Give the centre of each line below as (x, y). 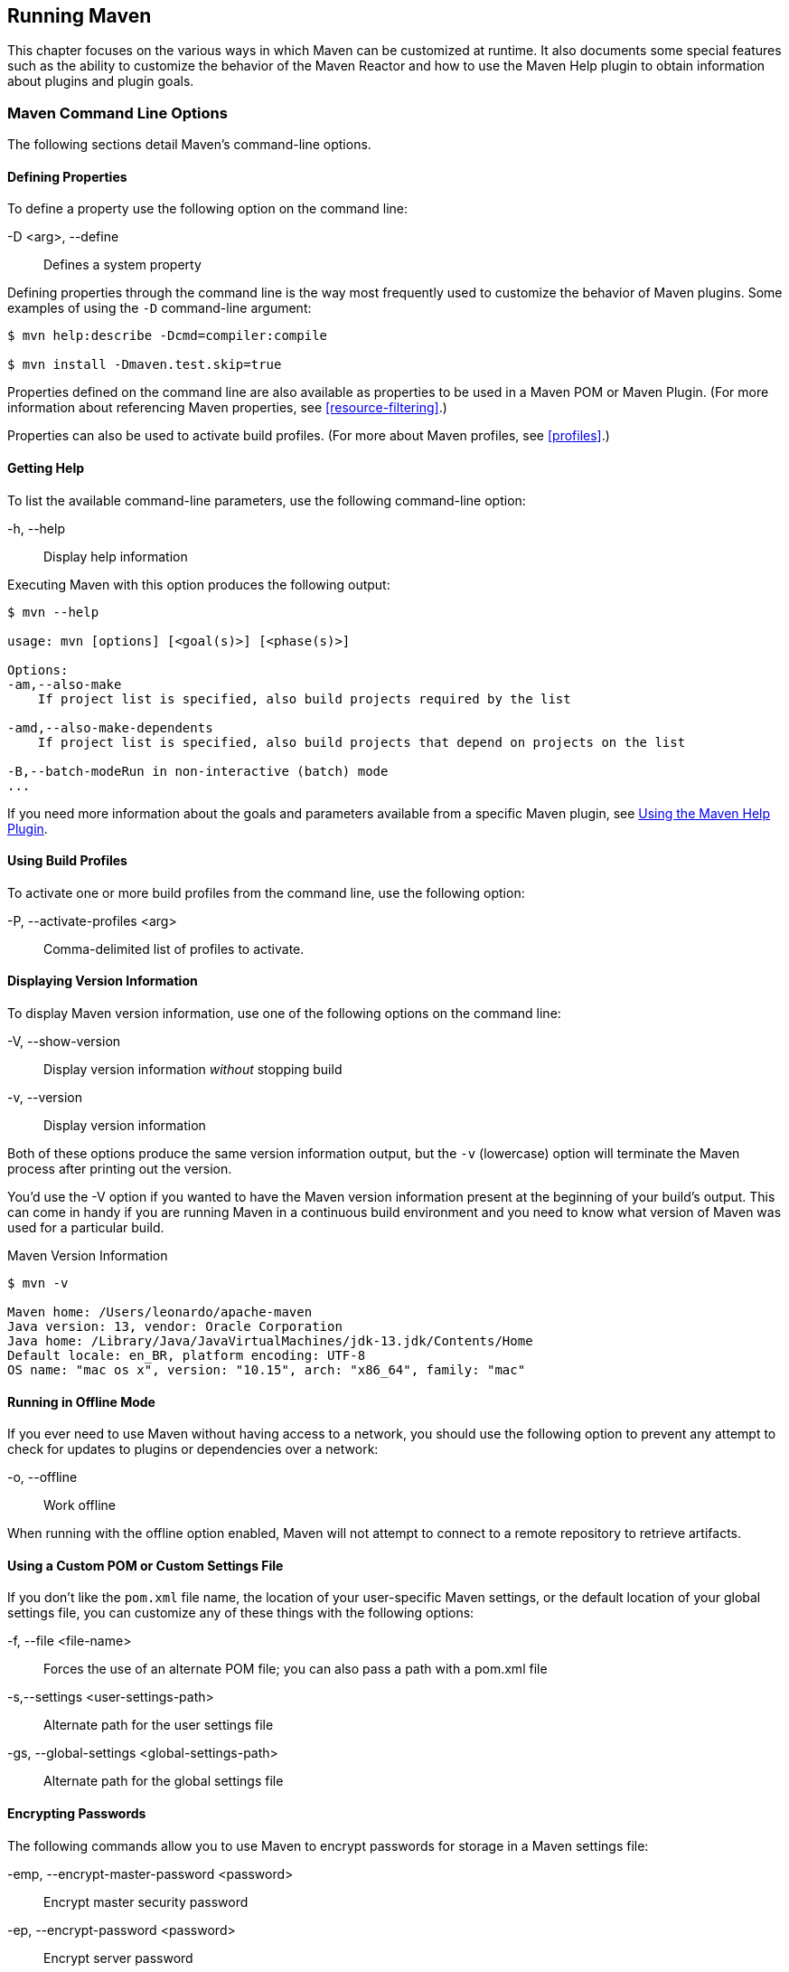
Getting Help (46, 468)
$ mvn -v (38, 1283)
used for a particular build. (86, 1228)
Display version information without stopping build (193, 1070)
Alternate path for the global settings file (164, 1781)
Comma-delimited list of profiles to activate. (174, 948)
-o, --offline (42, 1477)
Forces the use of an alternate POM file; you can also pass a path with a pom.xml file (296, 1669)
